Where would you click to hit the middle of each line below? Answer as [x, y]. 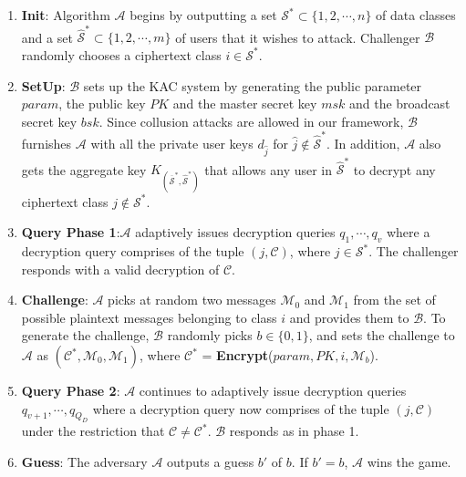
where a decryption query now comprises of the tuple [241, 408]
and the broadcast [399, 104]
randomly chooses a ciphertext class [121, 54]
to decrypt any [394, 169]
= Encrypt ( [238, 355]
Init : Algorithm [66, 15]
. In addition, [363, 143]
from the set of [394, 300]
